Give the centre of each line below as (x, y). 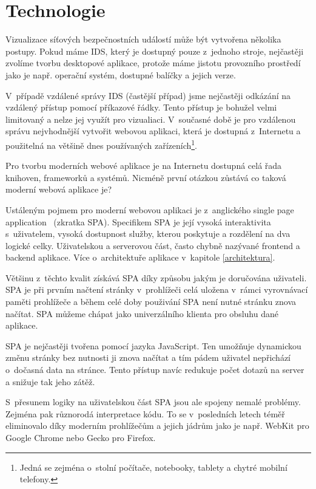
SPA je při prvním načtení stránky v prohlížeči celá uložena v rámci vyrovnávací (157, 289)
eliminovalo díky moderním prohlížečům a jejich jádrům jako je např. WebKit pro (157, 426)
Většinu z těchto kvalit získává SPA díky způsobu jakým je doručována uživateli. (156, 277)
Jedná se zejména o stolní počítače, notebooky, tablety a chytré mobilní (153, 467)
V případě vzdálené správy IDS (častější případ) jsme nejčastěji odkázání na (148, 95)
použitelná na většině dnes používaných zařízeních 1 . (101, 144)
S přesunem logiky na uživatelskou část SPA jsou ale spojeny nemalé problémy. (153, 402)
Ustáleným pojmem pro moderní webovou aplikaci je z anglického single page (150, 209)
